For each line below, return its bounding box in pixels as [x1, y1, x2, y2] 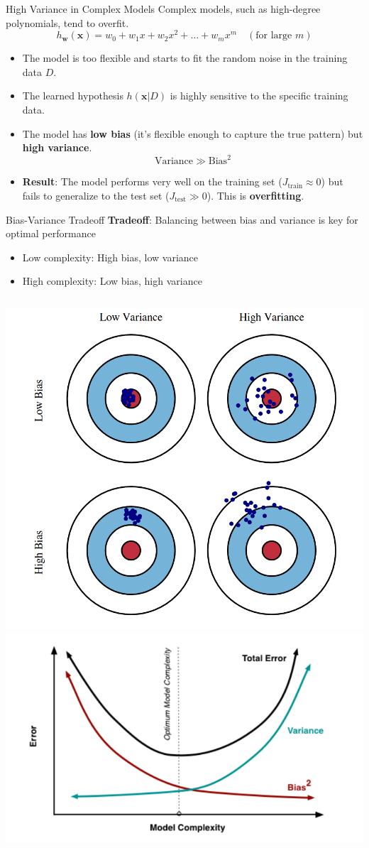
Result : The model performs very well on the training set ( [22, 174, 282, 189]
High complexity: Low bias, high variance [22, 273, 202, 288]
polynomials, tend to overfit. [6, 15, 129, 30]
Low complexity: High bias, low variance [22, 249, 199, 264]
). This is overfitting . [206, 187, 304, 202]
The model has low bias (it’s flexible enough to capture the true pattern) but [22, 126, 363, 141]
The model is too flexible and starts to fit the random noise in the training [22, 50, 348, 65]
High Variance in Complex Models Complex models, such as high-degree [6, 1, 321, 16]
